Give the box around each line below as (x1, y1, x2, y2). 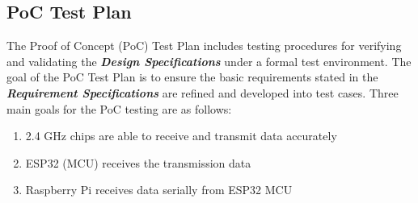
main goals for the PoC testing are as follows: (6, 100, 232, 117)
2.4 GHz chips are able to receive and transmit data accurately (25, 127, 337, 144)
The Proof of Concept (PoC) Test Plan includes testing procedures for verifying (6, 37, 402, 54)
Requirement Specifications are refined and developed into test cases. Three (6, 84, 399, 101)
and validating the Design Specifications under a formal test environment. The (6, 52, 412, 69)
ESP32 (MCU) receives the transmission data (25, 154, 251, 171)
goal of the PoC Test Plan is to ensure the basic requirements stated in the (6, 68, 378, 85)
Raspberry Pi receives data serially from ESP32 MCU (25, 181, 293, 198)
